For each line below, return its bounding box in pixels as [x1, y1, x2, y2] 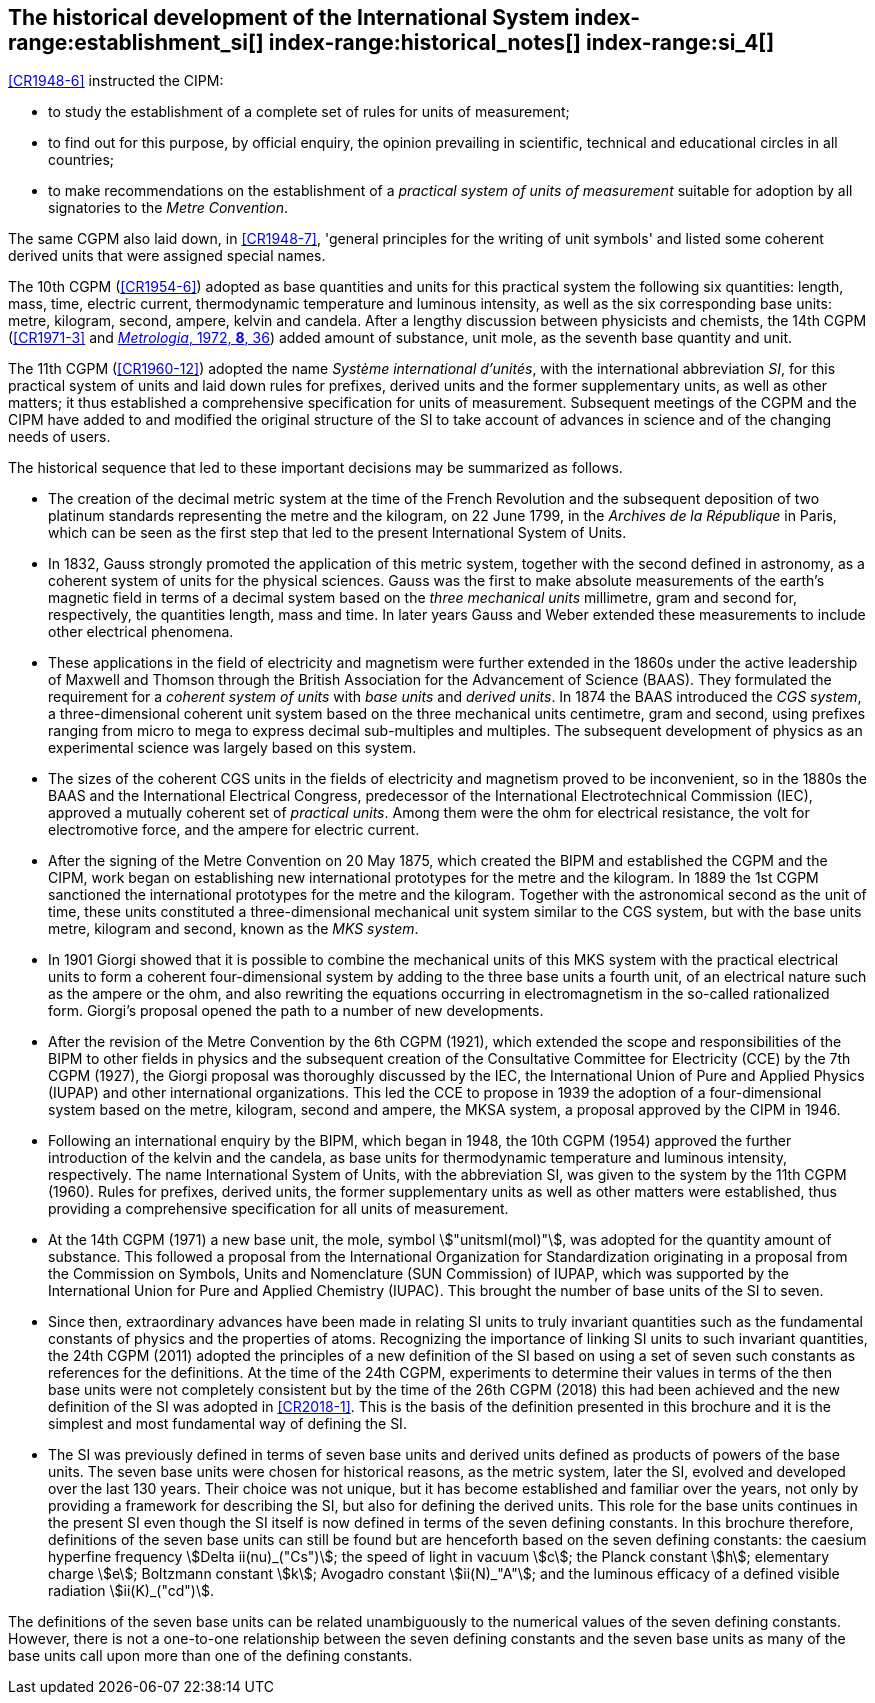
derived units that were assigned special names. [8, 247, 326, 265]
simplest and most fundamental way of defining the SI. [48, 1415, 407, 1433]
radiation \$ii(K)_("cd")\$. [48, 1582, 215, 1600]
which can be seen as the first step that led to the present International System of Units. [48, 524, 627, 542]
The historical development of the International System [8, 5, 570, 30]
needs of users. [8, 428, 111, 446]
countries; [48, 151, 115, 169]
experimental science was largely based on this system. [48, 739, 417, 757]
